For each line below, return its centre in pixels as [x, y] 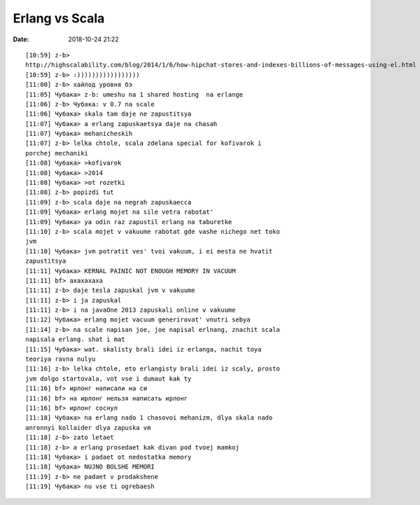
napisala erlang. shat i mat [75, 339]
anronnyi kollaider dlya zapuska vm [88, 428]
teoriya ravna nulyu [61, 359]
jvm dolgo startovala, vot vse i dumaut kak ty [108, 379]
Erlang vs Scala [59, 18]
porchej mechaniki [57, 153]
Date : [21, 39]
